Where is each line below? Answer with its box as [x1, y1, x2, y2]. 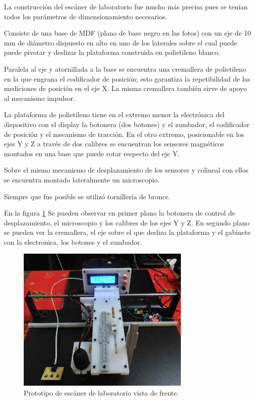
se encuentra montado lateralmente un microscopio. [4, 174, 160, 184]
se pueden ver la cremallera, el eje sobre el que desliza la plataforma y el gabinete [4, 227, 251, 237]
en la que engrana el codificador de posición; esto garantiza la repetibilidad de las [4, 73, 251, 84]
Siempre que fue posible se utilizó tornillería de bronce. [4, 191, 170, 201]
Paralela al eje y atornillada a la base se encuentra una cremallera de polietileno [4, 63, 247, 74]
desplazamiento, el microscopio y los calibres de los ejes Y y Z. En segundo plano [4, 217, 250, 227]
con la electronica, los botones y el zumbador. [4, 236, 142, 247]
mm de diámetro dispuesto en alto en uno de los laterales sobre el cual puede [4, 37, 237, 47]
